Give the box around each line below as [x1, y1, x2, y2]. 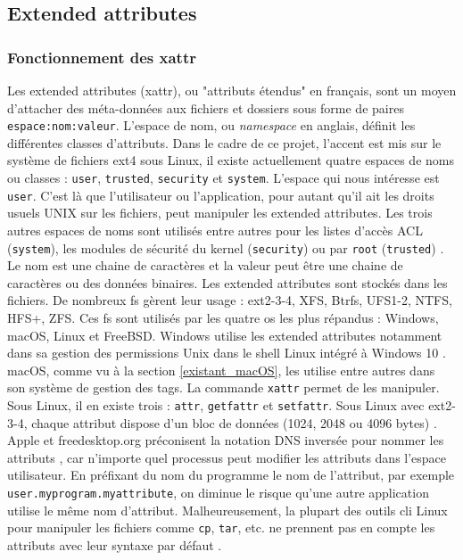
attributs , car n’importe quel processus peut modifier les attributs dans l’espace [7, 448, 447, 466]
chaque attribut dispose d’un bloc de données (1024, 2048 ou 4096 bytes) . [31, 413, 437, 432]
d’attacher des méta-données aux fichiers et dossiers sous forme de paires [7, 98, 404, 117]
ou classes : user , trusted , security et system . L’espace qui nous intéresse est [7, 169, 440, 187]
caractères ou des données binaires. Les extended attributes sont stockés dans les [7, 273, 448, 292]
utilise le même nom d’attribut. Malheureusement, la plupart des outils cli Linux [7, 500, 448, 519]
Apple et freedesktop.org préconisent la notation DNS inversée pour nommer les [7, 431, 444, 449]
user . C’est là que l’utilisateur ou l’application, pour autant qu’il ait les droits [7, 185, 434, 204]
